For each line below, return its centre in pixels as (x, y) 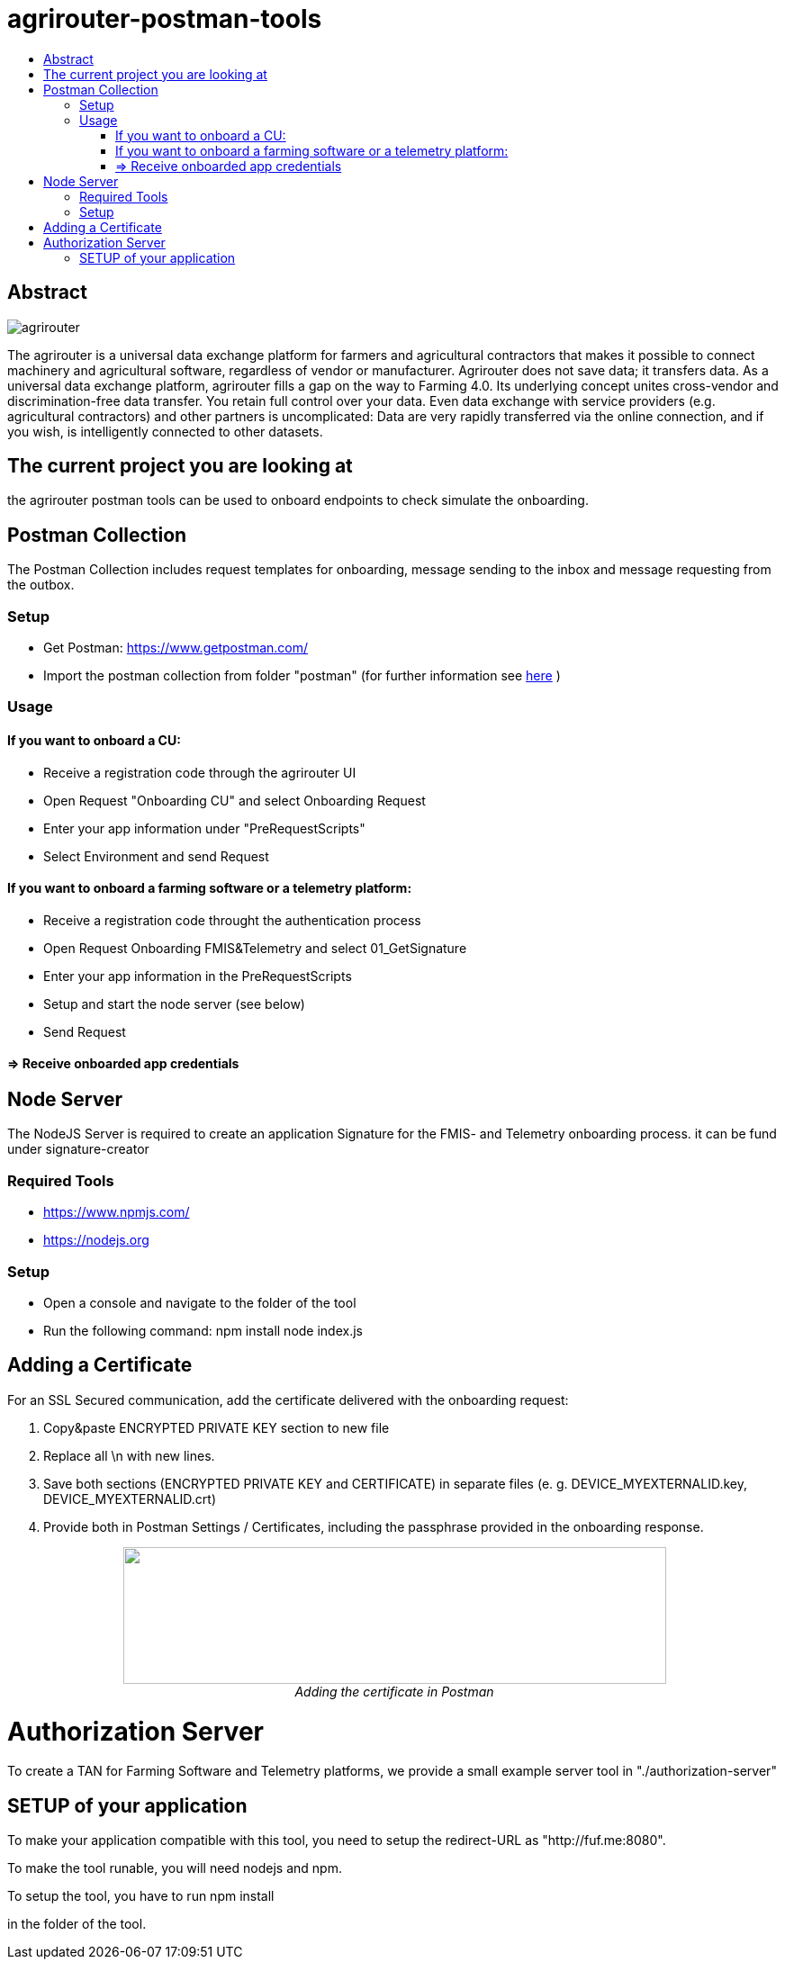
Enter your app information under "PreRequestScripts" (204, 828)
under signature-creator (78, 1149)
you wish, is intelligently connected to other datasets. (165, 431)
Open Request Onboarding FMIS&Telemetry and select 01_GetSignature (255, 948)
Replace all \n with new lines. (129, 1455)
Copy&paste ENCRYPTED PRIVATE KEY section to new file (217, 1427)
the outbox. (41, 585)
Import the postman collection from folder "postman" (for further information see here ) (302, 676)
